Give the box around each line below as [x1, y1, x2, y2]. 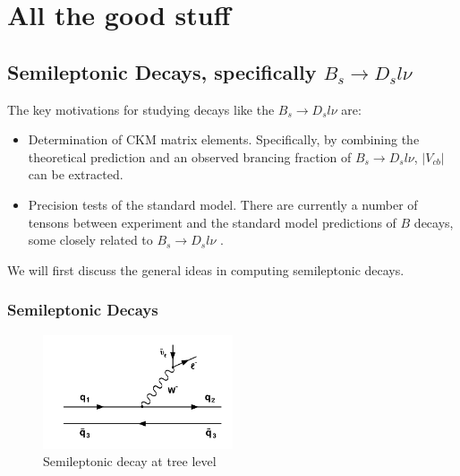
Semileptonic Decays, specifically [7, 57, 317, 85]
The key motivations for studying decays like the [7, 100, 275, 118]
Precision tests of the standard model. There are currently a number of [28, 195, 418, 213]
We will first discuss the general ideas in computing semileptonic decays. [7, 260, 405, 279]
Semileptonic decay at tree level [43, 452, 217, 471]
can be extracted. [28, 165, 124, 184]
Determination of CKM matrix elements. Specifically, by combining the [28, 130, 420, 149]
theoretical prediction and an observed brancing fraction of [28, 147, 352, 166]
